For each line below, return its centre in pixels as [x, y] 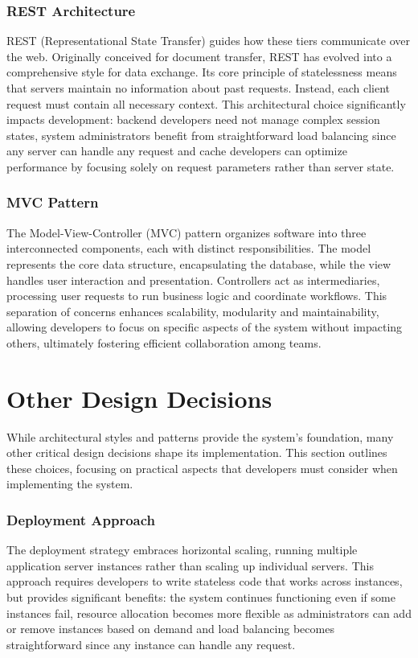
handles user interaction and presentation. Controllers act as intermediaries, [193, 280]
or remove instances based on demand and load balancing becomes [170, 629]
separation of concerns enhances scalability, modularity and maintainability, [193, 311]
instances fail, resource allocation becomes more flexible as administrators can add [209, 613]
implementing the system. [70, 484]
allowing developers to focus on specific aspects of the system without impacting [205, 327]
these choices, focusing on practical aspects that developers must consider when [202, 468]
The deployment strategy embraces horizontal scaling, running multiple [182, 550]
